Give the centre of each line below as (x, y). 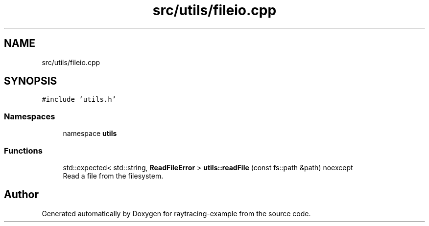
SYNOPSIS (31, 81)
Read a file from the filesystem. (113, 176)
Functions (23, 150)
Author (21, 195)
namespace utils (90, 134)
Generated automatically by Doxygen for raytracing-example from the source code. (176, 213)
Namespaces (30, 116)
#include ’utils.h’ (79, 100)
